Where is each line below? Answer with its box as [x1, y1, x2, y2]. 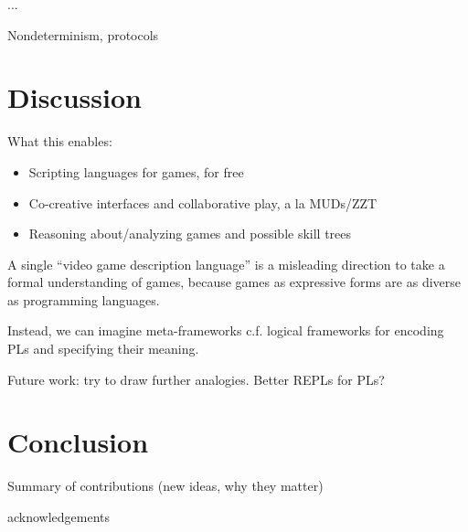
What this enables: [7, 132, 112, 151]
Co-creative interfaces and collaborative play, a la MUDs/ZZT [28, 193, 378, 212]
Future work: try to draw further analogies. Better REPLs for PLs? [7, 369, 385, 388]
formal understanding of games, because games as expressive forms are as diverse [7, 272, 461, 292]
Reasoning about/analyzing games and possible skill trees [28, 224, 352, 243]
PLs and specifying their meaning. [7, 339, 199, 358]
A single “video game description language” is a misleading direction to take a [7, 254, 445, 273]
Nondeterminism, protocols [7, 25, 159, 44]
